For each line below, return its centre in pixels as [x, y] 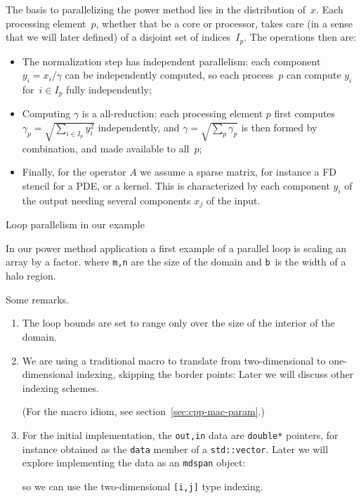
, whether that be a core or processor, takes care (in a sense [224, 23]
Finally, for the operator [74, 172]
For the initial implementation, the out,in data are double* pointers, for [180, 434]
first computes [305, 113]
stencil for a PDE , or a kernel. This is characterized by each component [176, 186]
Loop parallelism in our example [75, 224]
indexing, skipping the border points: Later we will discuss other [215, 374]
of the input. [233, 200]
